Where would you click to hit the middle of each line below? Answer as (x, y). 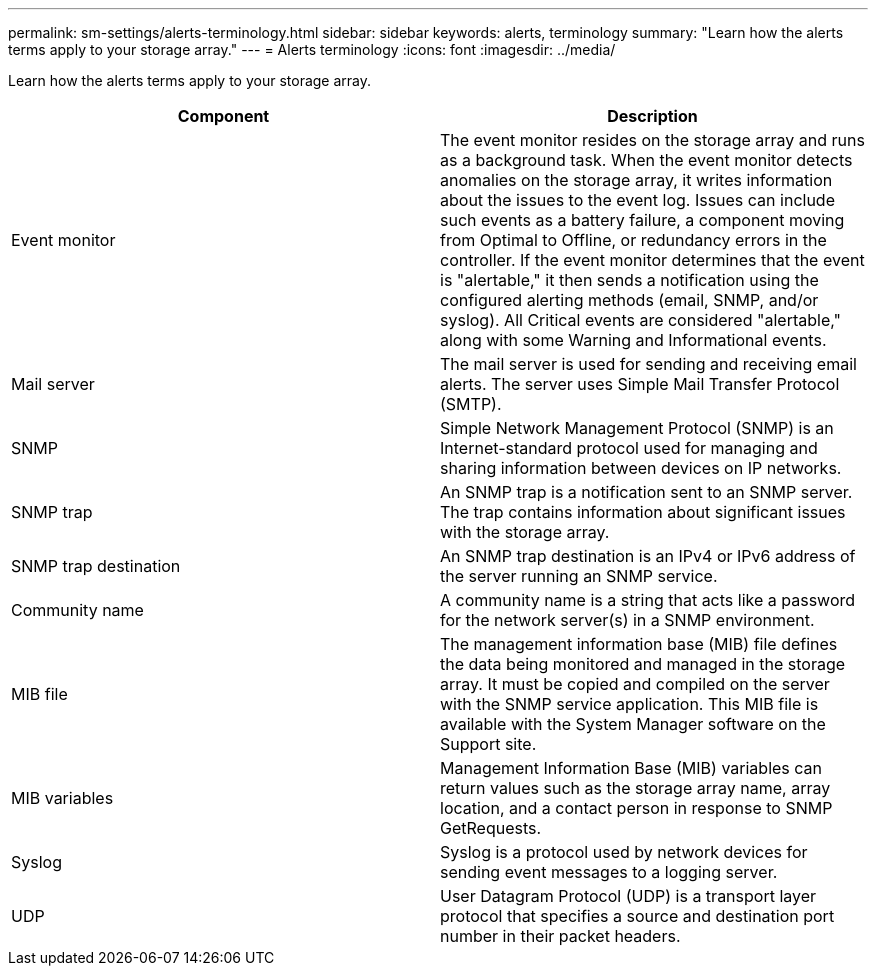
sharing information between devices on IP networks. (641, 468)
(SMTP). (471, 404)
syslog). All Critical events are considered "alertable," (640, 320)
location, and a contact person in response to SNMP (636, 808)
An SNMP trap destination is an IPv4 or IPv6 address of (648, 556)
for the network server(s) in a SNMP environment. (627, 620)
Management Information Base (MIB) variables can (631, 768)
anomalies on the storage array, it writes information (636, 180)
